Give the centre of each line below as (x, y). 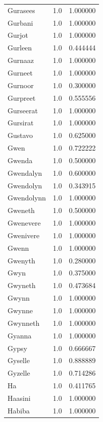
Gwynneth (24, 323)
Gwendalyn (25, 172)
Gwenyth (21, 260)
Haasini (19, 398)
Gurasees (21, 10)
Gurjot (18, 35)
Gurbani (20, 22)
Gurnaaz (21, 60)
